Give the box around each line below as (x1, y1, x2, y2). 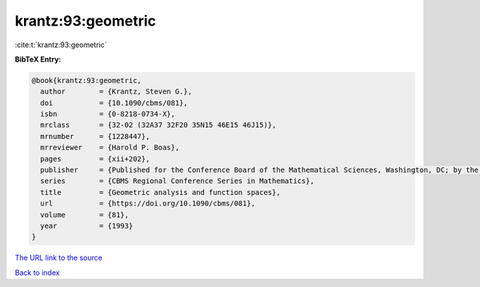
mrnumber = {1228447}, (40, 132, 150, 141)
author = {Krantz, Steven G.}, (40, 87, 192, 96)
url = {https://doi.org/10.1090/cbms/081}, (40, 199, 256, 208)
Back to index (14, 268, 60, 277)
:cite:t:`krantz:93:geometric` (14, 40, 107, 50)
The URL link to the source (14, 253, 103, 263)
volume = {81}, (40, 210, 130, 219)
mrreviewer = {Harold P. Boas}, (40, 143, 180, 152)
